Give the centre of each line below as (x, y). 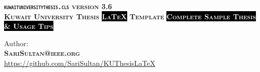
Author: (16, 43)
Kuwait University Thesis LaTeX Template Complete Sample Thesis (130, 16)
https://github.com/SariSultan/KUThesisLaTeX (80, 63)
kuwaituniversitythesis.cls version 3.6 (58, 6)
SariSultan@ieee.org (42, 53)
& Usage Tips (29, 26)
